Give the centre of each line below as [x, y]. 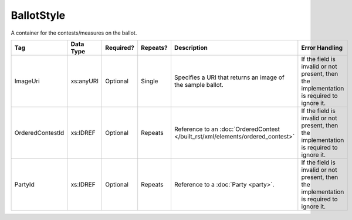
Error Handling [322, 48]
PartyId [24, 184]
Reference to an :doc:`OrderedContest [227, 129]
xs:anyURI [85, 81]
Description [191, 48]
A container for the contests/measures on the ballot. [74, 33]
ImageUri [27, 81]
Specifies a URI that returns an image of [229, 77]
